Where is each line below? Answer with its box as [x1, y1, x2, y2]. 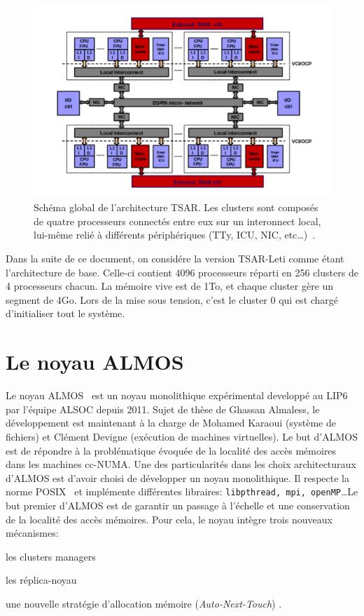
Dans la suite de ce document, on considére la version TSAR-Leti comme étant [6, 251, 344, 266]
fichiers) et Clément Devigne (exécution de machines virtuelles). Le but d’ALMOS [6, 429, 358, 443]
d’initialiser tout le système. [6, 306, 125, 321]
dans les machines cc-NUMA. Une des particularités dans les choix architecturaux [6, 457, 356, 471]
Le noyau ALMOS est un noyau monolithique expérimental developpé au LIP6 [6, 388, 348, 403]
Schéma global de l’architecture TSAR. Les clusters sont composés [34, 200, 318, 215]
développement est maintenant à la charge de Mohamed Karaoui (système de [6, 415, 336, 430]
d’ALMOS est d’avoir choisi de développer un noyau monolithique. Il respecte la [6, 470, 349, 485]
